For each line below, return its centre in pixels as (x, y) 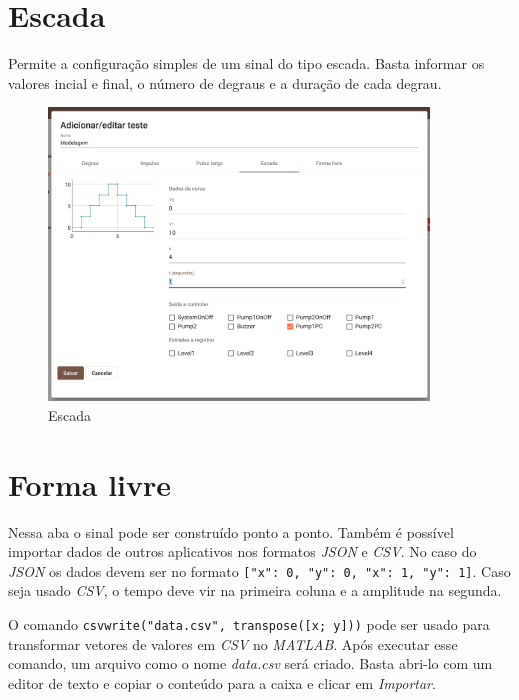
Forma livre (90, 483)
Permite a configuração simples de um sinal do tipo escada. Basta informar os (246, 63)
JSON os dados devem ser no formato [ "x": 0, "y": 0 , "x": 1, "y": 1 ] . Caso (259, 570)
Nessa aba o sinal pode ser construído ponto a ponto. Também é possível (231, 531)
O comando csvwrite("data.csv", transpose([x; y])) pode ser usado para (249, 624)
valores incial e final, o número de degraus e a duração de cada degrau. (225, 82)
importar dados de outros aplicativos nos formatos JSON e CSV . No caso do (242, 551)
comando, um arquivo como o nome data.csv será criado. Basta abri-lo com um (250, 663)
